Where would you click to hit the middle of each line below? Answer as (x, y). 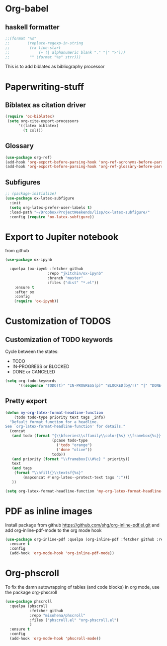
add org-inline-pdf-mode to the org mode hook (53, 530)
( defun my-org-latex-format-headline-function (54, 412)
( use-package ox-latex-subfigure (40, 198)
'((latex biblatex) (38, 126)
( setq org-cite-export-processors (43, 121)
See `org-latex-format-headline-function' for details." (65, 427)
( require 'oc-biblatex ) (30, 117)
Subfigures (23, 182)
